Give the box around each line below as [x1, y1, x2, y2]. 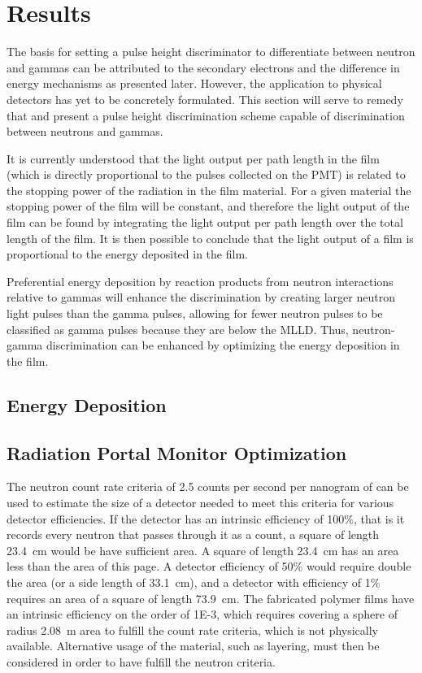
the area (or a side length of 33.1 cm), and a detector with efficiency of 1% [7, 573, 381, 590]
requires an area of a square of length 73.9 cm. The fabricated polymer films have [7, 589, 415, 606]
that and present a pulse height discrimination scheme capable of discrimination [7, 106, 405, 124]
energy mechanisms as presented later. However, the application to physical [7, 75, 382, 92]
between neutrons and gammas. [7, 123, 163, 140]
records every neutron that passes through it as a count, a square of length [7, 526, 380, 543]
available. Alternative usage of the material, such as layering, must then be [7, 637, 380, 654]
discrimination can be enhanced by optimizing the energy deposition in [46, 336, 400, 354]
